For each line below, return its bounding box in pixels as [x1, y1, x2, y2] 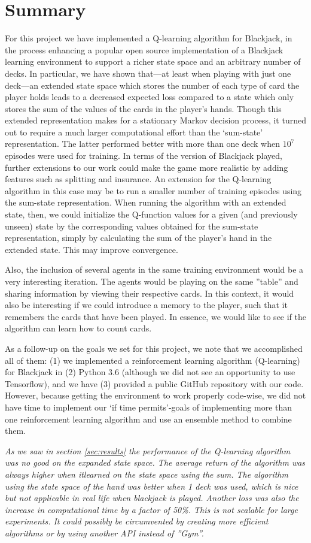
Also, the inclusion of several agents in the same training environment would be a [5, 263, 304, 276]
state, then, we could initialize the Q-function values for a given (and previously [5, 208, 298, 221]
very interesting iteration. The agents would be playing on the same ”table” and [5, 275, 298, 287]
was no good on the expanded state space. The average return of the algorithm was [5, 456, 306, 469]
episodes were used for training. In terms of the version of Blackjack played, [5, 149, 282, 162]
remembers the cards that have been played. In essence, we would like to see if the [5, 310, 307, 322]
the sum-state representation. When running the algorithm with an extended [5, 196, 286, 209]
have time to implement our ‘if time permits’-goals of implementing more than [5, 400, 292, 413]
